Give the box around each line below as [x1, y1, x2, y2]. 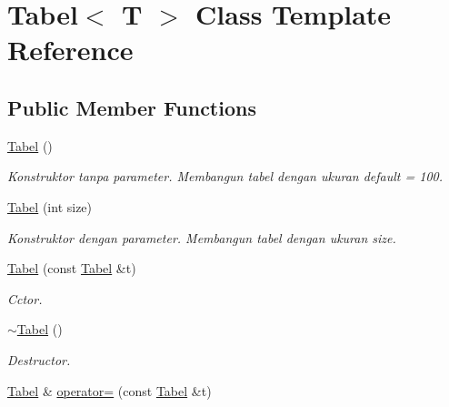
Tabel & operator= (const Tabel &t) [7, 381, 212, 400]
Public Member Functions [7, 93, 256, 121]
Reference [7, 31, 134, 68]
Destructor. [7, 350, 71, 369]
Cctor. [7, 289, 43, 308]
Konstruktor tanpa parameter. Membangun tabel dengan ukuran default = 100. [7, 167, 444, 186]
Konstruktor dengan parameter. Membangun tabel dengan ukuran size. [7, 228, 396, 247]
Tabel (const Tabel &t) [7, 259, 136, 278]
